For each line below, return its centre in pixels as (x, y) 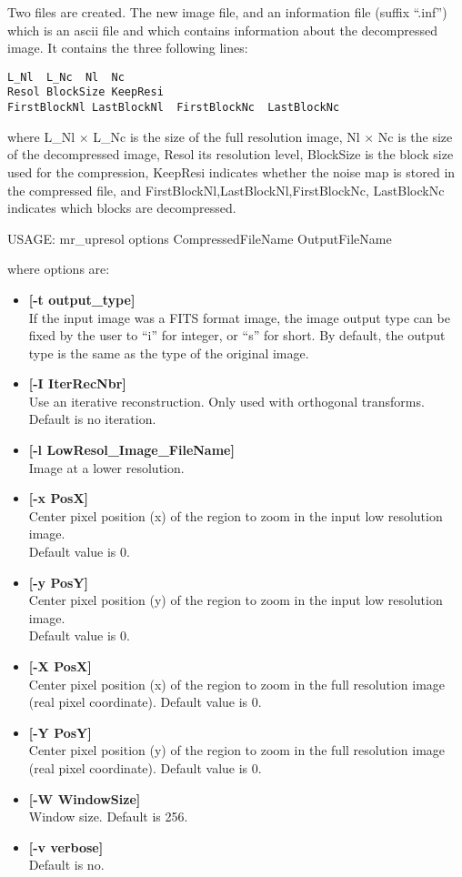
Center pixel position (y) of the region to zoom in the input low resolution (236, 600)
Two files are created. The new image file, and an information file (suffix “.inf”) (227, 12)
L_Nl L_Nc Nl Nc (66, 77)
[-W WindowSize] (85, 798)
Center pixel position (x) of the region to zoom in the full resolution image (237, 684)
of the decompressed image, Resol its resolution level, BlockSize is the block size (231, 154)
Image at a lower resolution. (106, 467)
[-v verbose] (66, 847)
